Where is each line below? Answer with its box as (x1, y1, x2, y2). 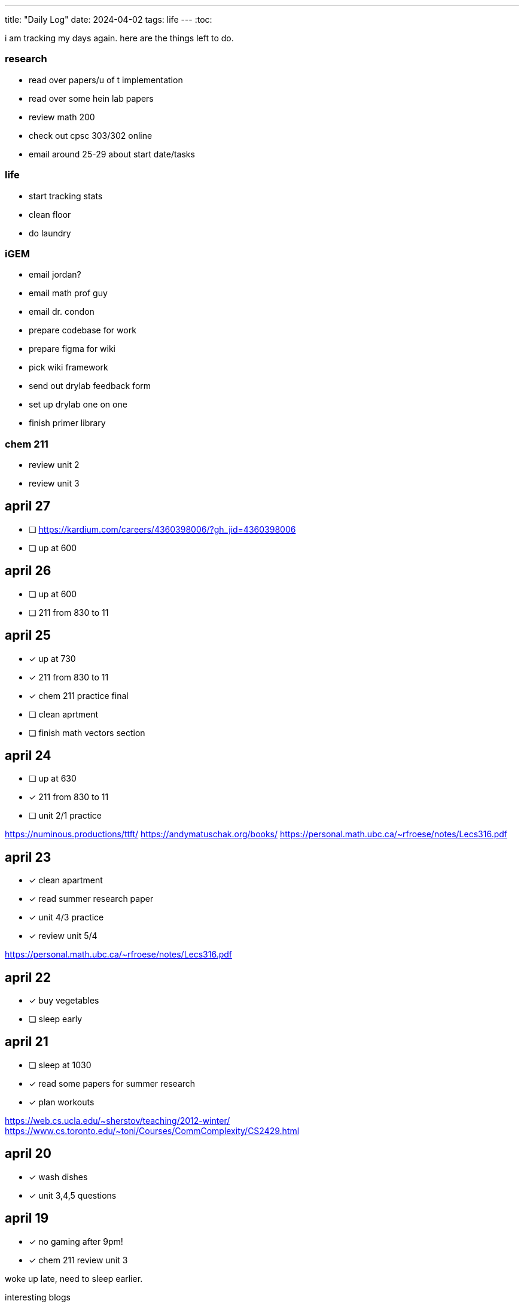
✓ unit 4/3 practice (29, 912, 104, 923)
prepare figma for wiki (29, 344, 115, 354)
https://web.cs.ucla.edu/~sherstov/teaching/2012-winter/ (5, 1115, 230, 1126)
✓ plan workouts (29, 1096, 95, 1107)
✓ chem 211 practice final (29, 690, 129, 701)
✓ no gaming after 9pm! (29, 1236, 123, 1247)
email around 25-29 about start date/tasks (29, 148, 195, 159)
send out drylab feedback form (29, 381, 151, 391)
